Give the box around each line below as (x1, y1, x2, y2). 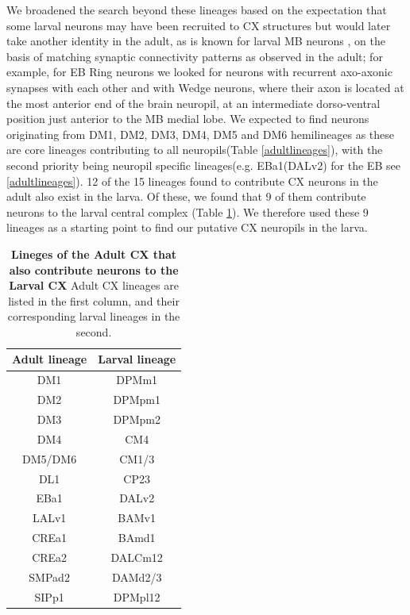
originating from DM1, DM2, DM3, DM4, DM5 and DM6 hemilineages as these (6, 125, 394, 142)
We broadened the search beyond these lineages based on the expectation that (6, 2, 387, 17)
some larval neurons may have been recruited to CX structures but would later (6, 17, 391, 33)
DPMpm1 (113, 391, 161, 408)
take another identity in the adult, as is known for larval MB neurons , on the (6, 33, 385, 49)
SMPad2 (29, 568, 70, 585)
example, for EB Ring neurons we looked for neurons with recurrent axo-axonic (6, 63, 393, 80)
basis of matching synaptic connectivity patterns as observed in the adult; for (6, 48, 383, 64)
